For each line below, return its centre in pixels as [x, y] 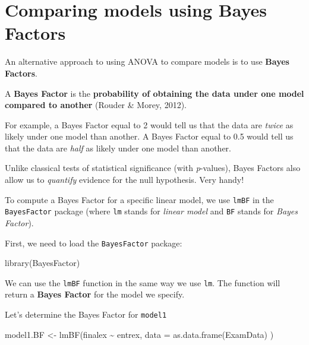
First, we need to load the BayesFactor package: [94, 243]
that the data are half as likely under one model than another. [118, 148]
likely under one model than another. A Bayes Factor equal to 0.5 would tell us [149, 136]
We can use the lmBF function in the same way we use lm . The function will [143, 282]
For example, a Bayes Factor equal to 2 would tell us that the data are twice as [149, 124]
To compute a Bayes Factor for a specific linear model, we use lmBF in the [139, 199]
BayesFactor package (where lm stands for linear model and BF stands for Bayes [152, 211]
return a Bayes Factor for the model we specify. [95, 294]
